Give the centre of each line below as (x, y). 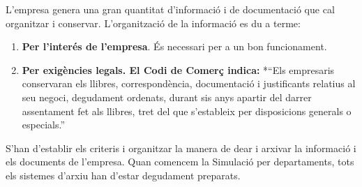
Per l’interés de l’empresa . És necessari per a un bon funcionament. (174, 46)
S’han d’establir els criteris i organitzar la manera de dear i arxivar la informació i (181, 148)
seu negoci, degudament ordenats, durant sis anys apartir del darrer (167, 97)
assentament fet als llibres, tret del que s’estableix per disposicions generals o (187, 111)
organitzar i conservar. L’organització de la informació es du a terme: (153, 23)
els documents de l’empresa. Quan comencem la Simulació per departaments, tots (180, 162)
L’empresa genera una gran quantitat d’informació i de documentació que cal (170, 9)
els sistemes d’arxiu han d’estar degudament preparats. (123, 175)
